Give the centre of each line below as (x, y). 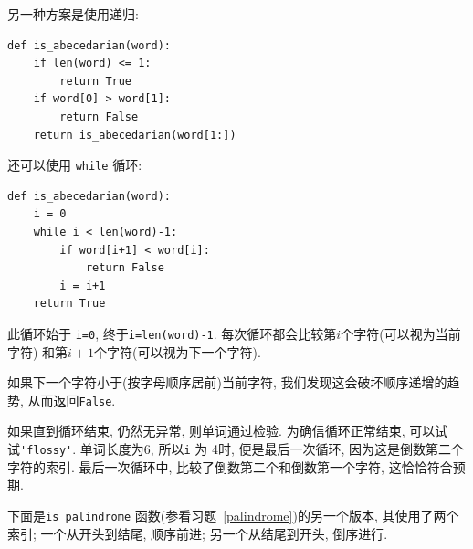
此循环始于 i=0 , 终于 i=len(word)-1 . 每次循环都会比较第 (172, 333)
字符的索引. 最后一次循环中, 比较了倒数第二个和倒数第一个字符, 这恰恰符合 (230, 466)
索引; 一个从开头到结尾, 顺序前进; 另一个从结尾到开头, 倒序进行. (198, 533)
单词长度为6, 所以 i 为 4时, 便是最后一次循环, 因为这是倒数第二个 (272, 449)
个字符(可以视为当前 (401, 333)
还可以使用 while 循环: (75, 165)
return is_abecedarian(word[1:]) (135, 135)
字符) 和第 (38, 351)
